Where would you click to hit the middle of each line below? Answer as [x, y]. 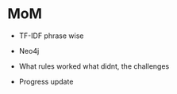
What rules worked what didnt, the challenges [94, 66]
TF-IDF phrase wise [51, 36]
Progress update [46, 81]
